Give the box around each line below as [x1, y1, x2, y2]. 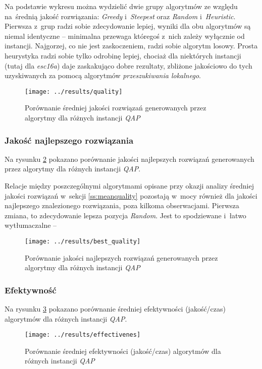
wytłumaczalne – [5, 220, 57, 230]
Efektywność [5, 283, 57, 296]
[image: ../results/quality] [25, 88, 123, 95]
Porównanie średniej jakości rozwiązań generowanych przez [25, 102, 206, 113]
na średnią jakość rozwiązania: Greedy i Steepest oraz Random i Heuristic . [5, 11, 236, 21]
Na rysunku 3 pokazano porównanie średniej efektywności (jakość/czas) [5, 303, 226, 314]
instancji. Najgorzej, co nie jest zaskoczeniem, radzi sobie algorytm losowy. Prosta [5, 40, 258, 51]
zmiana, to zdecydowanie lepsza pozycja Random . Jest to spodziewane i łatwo [5, 210, 246, 220]
